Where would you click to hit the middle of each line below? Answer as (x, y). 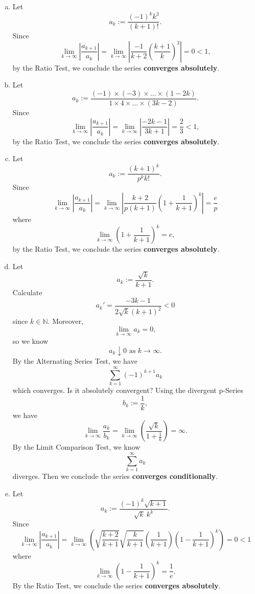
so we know (30, 340)
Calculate (27, 292)
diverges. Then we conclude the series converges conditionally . (115, 476)
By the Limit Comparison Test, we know (76, 447)
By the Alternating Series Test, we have (75, 361)
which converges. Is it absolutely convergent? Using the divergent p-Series (128, 390)
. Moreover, (65, 321)
